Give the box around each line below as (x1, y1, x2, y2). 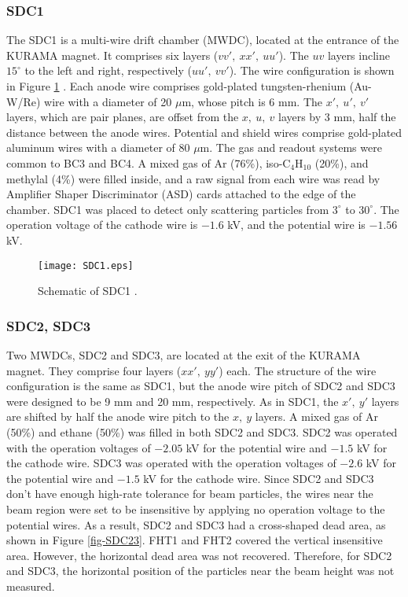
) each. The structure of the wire (219, 362, 377, 378)
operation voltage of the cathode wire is (6, 216, 198, 233)
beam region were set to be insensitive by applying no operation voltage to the (6, 500, 385, 517)
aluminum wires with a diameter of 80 (6, 139, 190, 156)
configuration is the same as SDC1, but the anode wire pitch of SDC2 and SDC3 (6, 378, 395, 394)
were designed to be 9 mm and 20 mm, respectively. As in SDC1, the (6, 392, 339, 409)
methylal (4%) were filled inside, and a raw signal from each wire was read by (6, 170, 380, 186)
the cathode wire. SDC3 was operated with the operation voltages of (6, 455, 336, 471)
